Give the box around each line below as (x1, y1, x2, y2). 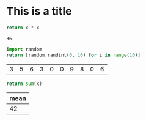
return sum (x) (6, 81, 43, 87)
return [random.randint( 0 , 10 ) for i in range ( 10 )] (6, 52, 141, 58)
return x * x (6, 24, 40, 31)
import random (6, 46, 43, 53)
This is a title (6, 4, 72, 18)
